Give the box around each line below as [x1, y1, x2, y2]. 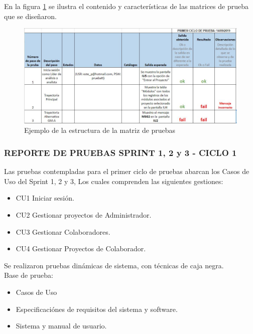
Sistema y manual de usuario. [16, 320, 107, 331]
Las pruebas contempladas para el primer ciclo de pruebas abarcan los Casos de [4, 166, 249, 177]
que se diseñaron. [4, 11, 57, 21]
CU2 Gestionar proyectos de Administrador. [16, 209, 152, 220]
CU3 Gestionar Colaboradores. [16, 226, 110, 237]
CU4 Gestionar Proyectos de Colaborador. [16, 243, 146, 254]
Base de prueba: [4, 270, 53, 280]
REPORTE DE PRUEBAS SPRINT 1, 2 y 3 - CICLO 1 [4, 146, 237, 158]
